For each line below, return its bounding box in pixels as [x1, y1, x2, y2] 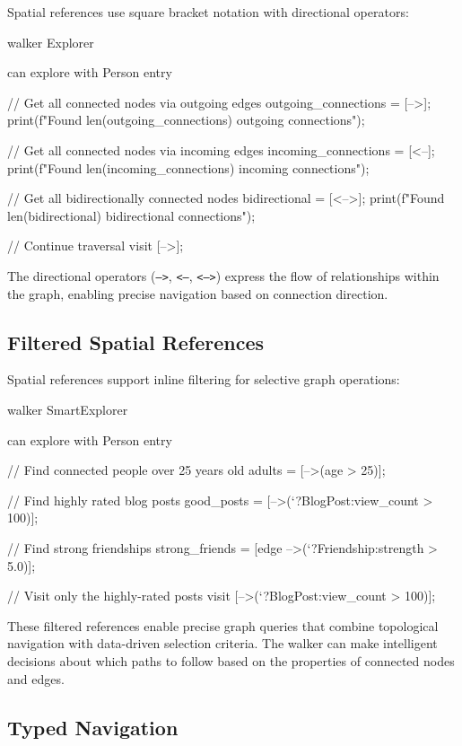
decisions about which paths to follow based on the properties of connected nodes [7, 651, 455, 670]
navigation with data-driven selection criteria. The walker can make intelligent [7, 634, 438, 653]
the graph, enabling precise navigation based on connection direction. [7, 284, 388, 303]
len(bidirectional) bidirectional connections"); [7, 206, 256, 224]
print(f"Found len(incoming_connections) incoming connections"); [7, 158, 370, 177]
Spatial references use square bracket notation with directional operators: [7, 3, 409, 21]
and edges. [7, 669, 65, 688]
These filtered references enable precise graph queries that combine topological [7, 616, 439, 635]
